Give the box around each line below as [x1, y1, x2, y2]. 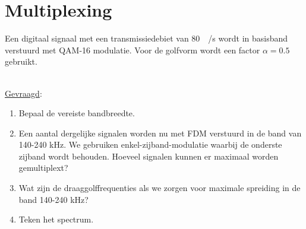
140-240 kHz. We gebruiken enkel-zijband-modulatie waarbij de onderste [18, 138, 282, 151]
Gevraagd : [5, 87, 42, 99]
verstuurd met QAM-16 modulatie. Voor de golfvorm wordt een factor [5, 43, 260, 56]
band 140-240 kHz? [18, 193, 89, 205]
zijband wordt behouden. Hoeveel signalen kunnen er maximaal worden [18, 150, 279, 162]
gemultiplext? [18, 161, 68, 174]
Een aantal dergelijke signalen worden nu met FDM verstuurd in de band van [18, 126, 302, 139]
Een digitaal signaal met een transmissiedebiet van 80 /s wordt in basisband [5, 32, 288, 44]
